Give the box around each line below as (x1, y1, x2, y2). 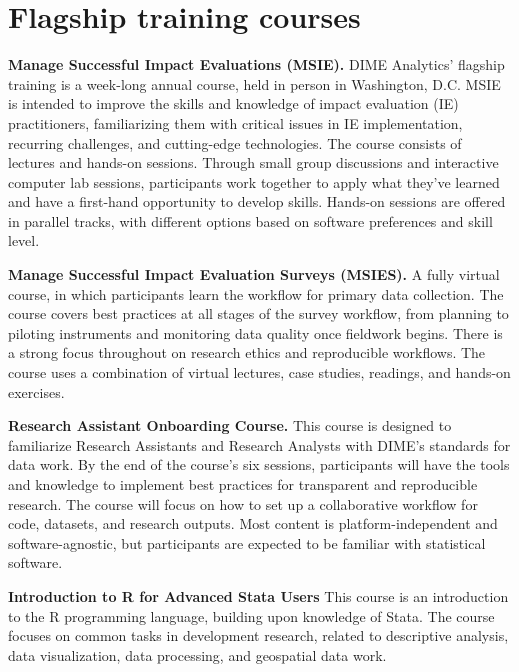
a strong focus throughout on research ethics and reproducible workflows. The (8, 342, 486, 363)
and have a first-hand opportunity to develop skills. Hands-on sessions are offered (8, 191, 506, 212)
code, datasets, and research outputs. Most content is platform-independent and (8, 513, 498, 534)
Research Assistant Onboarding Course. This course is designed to (8, 415, 452, 436)
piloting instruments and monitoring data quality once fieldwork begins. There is (8, 322, 503, 343)
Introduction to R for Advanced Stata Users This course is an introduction (8, 585, 509, 606)
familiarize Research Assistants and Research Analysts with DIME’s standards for (8, 434, 511, 455)
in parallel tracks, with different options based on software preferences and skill (8, 210, 493, 231)
